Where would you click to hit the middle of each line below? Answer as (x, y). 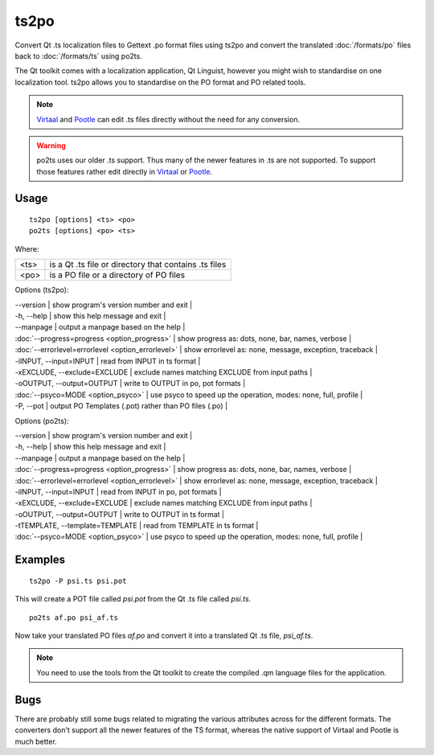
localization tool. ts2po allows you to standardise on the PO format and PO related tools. (160, 82)
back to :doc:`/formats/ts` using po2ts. (78, 55)
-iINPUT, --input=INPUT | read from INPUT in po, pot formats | (118, 491)
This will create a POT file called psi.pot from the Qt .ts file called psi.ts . (133, 599)
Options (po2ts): (42, 421)
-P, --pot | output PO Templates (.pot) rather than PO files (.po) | (121, 406)
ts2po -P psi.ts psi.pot (78, 581)
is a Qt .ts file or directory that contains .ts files (138, 265)
